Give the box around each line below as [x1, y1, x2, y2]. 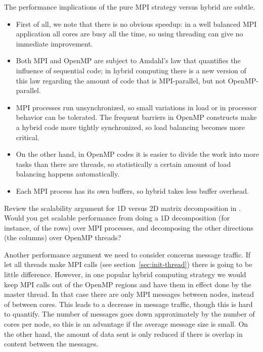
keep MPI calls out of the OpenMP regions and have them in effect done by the [4, 279, 251, 289]
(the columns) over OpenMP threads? [4, 232, 121, 243]
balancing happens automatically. [16, 168, 120, 179]
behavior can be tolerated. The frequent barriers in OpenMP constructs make [16, 112, 257, 122]
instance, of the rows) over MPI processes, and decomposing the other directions [4, 222, 253, 233]
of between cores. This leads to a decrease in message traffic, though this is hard [4, 298, 253, 309]
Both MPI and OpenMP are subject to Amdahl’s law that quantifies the [16, 55, 241, 66]
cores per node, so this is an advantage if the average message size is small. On [4, 319, 248, 329]
